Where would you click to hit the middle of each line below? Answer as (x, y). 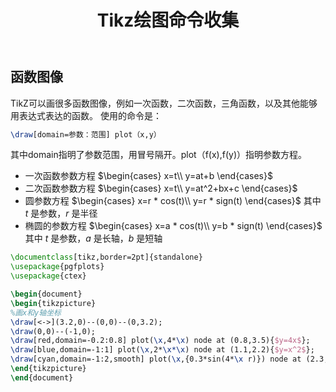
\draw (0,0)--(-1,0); (53, 331)
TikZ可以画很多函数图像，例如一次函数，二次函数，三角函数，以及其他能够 (164, 103)
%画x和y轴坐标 (36, 312)
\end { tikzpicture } (48, 369)
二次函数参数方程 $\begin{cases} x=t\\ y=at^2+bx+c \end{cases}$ (161, 188)
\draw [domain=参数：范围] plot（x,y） (86, 134)
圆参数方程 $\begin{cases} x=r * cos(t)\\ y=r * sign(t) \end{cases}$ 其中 (173, 201)
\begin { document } (46, 294)
